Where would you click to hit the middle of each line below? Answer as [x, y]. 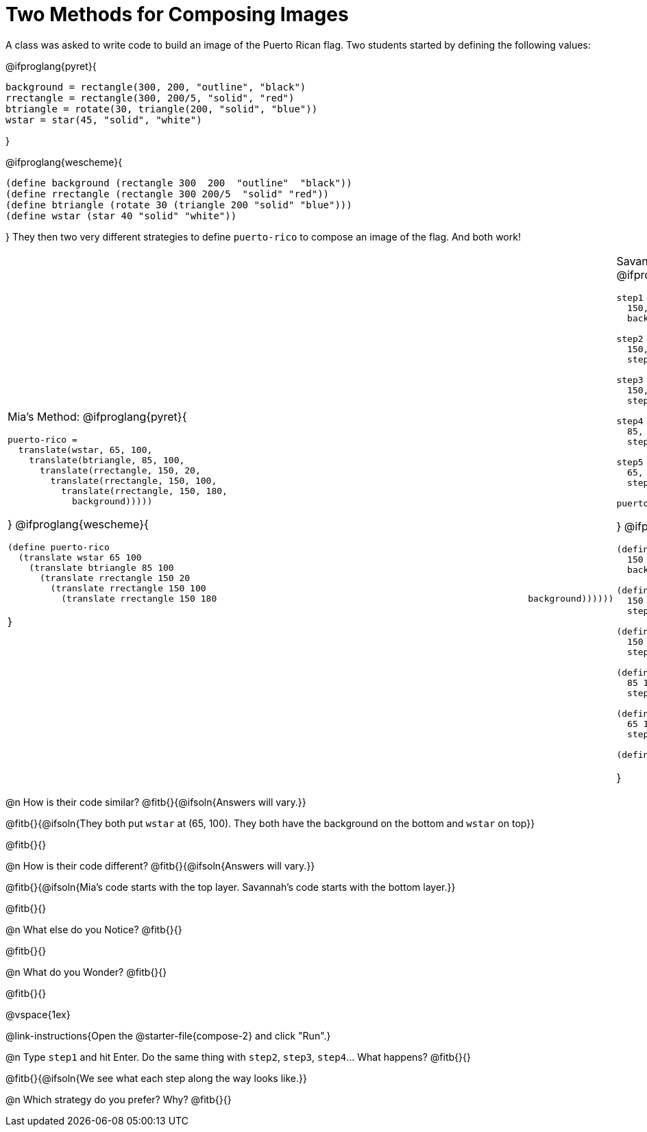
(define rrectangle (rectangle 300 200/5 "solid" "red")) [168, 194]
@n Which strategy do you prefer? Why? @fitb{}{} [119, 1099]
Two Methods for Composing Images [177, 14]
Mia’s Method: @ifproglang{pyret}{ [97, 417]
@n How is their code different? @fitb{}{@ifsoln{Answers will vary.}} [160, 865]
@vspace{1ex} [38, 1014]
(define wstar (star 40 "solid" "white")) [121, 216]
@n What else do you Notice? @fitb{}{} [94, 929]
